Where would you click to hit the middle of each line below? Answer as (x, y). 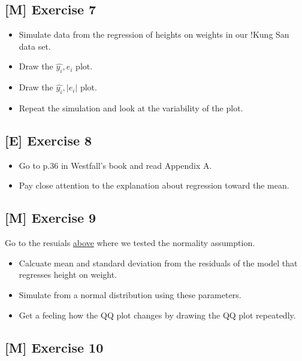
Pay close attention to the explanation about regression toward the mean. (154, 185)
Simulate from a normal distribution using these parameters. (130, 294)
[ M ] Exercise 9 (51, 218)
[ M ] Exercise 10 (54, 347)
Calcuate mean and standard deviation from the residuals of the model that (158, 263)
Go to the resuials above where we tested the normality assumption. (130, 243)
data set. (35, 46)
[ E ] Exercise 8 (49, 140)
